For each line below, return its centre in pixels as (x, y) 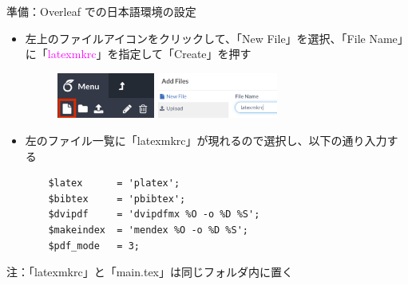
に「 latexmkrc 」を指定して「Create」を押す (138, 54)
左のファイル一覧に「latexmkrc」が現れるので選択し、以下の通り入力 (206, 141)
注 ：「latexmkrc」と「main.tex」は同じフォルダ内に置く (150, 272)
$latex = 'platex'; (114, 183)
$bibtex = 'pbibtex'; (117, 199)
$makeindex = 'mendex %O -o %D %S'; (148, 230)
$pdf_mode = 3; (94, 246)
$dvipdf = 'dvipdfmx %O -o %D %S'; (154, 215)
